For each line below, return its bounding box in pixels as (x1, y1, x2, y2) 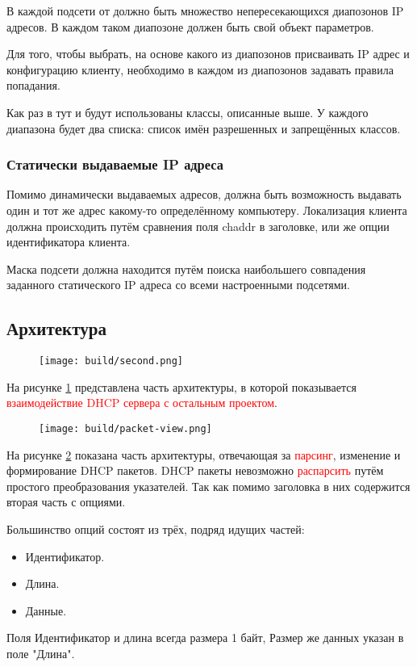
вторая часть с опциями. (6, 493, 126, 510)
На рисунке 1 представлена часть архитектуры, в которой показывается (6, 378, 357, 395)
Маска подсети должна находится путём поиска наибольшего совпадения (6, 260, 366, 277)
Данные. (25, 602, 67, 619)
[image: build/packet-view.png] (39, 422, 212, 434)
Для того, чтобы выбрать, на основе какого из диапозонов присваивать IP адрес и (6, 45, 410, 62)
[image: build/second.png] (39, 355, 183, 367)
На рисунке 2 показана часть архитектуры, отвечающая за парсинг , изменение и (6, 446, 401, 463)
